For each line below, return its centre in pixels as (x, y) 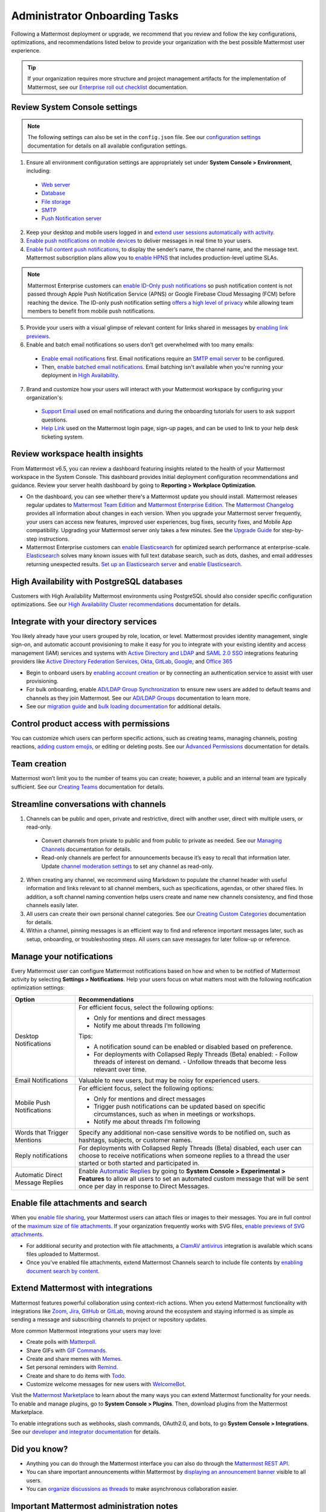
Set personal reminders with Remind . (72, 1367)
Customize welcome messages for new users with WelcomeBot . (106, 1384)
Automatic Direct (39, 1175)
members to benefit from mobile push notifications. (91, 311)
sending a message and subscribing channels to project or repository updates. (109, 1320)
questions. (54, 420)
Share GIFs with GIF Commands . (67, 1350)
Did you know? (40, 1449)
